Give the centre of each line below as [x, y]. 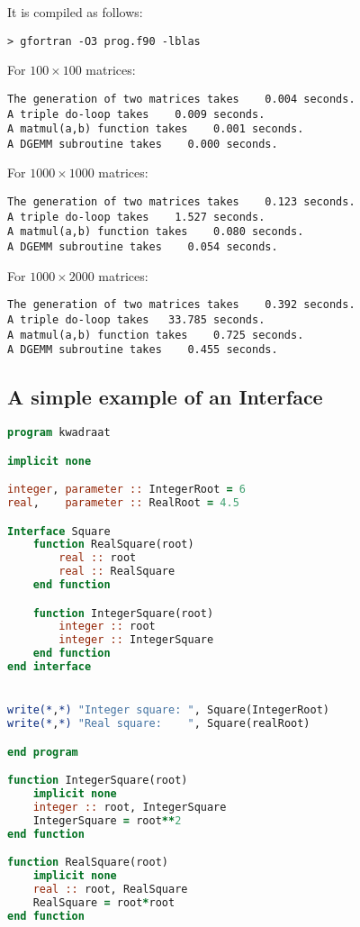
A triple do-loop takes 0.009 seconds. [136, 114]
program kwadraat [59, 433]
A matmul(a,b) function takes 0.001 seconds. [156, 129]
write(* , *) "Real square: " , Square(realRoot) [159, 724]
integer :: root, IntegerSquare [130, 807]
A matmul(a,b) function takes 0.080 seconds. [156, 232]
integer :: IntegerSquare [136, 640]
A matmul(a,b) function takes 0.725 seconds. [156, 335]
